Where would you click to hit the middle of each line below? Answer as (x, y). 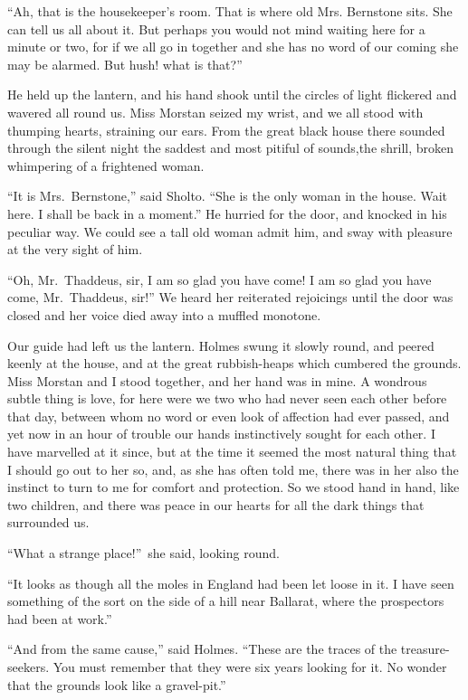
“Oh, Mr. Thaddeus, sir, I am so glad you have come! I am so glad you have (220, 279)
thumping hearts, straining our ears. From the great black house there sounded (226, 130)
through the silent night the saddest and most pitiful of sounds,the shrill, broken (231, 148)
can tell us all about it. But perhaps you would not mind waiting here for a (216, 28)
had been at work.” (60, 618)
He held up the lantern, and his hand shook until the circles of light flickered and (232, 95)
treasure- (425, 649)
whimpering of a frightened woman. (106, 165)
